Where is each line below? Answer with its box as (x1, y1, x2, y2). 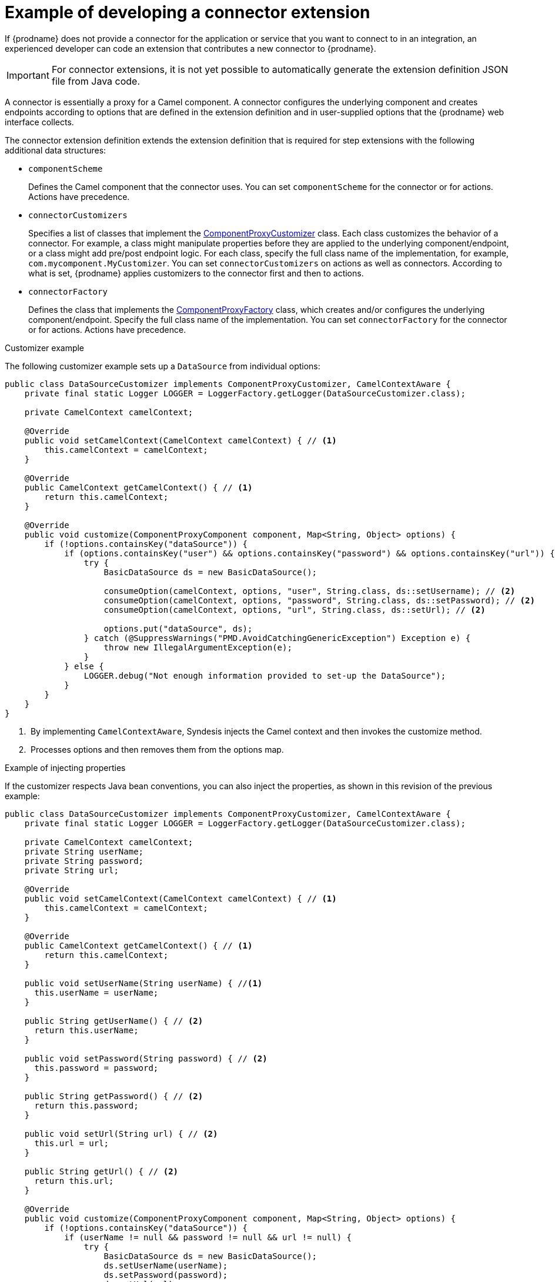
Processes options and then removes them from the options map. (30, 744, 284, 754)
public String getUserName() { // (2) (24, 1016, 203, 1026)
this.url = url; (34, 1138, 109, 1148)
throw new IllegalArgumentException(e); (103, 642, 292, 652)
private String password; (24, 856, 144, 866)
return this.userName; (34, 1025, 139, 1035)
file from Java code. (51, 75, 141, 87)
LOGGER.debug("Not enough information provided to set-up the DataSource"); (83, 670, 446, 680)
